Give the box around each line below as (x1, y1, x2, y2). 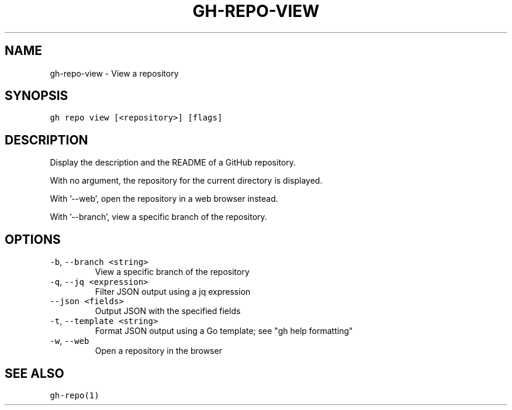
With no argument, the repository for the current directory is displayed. (50, 175, 323, 186)
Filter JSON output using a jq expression (95, 287, 251, 297)
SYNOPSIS (5, 88, 68, 104)
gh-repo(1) (50, 390, 99, 400)
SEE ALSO (5, 366, 64, 381)
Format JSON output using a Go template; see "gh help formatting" (95, 326, 353, 336)
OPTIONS (5, 232, 61, 247)
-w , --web (50, 336, 89, 346)
